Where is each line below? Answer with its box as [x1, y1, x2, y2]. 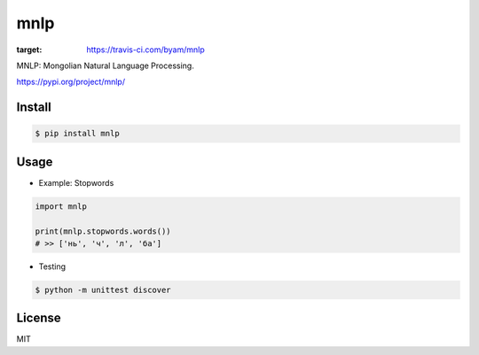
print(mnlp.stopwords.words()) [35, 226, 172, 236]
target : [16, 44, 43, 55]
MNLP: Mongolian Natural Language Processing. [16, 60, 194, 71]
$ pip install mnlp [35, 128, 120, 139]
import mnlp [35, 201, 88, 212]
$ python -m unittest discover [35, 284, 172, 295]
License [16, 311, 61, 326]
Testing [38, 261, 67, 272]
